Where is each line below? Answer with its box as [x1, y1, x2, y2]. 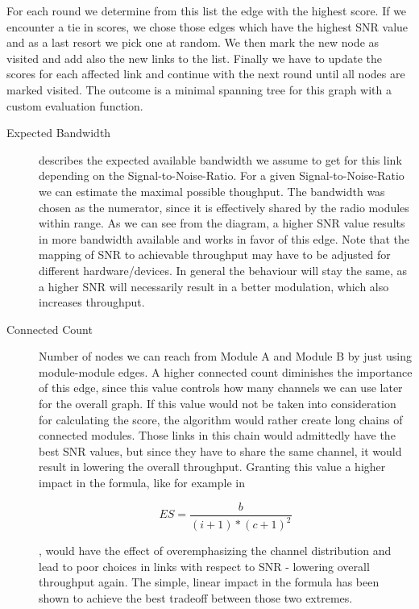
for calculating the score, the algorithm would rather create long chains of [39, 411, 403, 428]
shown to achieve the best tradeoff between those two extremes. [39, 589, 353, 606]
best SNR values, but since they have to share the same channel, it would [39, 442, 402, 459]
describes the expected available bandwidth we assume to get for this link [39, 151, 402, 168]
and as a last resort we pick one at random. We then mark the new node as [6, 34, 380, 51]
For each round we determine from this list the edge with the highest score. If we [6, 2, 407, 19]
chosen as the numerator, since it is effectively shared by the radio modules [39, 198, 409, 215]
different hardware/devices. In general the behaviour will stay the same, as [39, 261, 408, 278]
